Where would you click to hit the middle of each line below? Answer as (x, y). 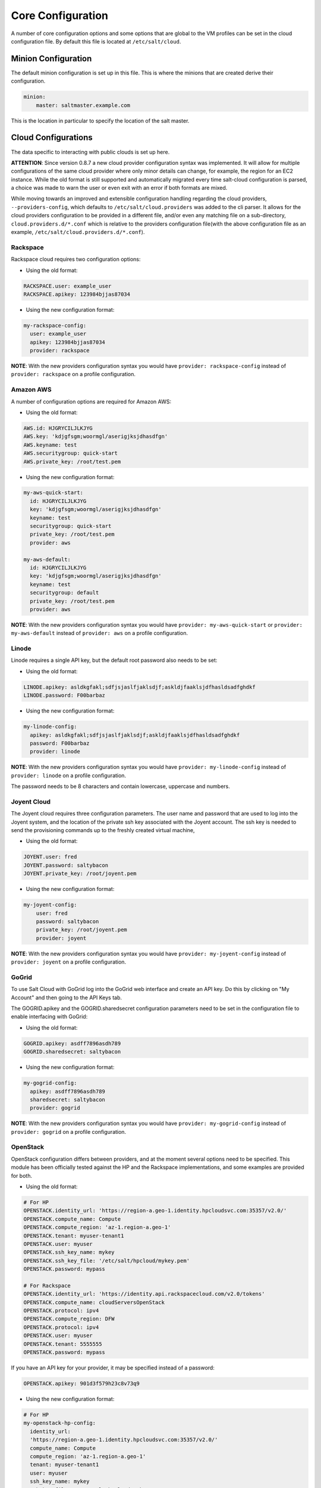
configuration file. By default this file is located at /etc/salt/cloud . (96, 41)
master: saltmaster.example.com (83, 105)
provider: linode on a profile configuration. (69, 775)
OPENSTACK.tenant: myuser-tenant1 (74, 1236)
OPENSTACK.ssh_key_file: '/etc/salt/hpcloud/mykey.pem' (107, 1261)
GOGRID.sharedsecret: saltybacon (72, 1052)
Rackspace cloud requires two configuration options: (76, 260)
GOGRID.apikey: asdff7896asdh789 (72, 1043)
